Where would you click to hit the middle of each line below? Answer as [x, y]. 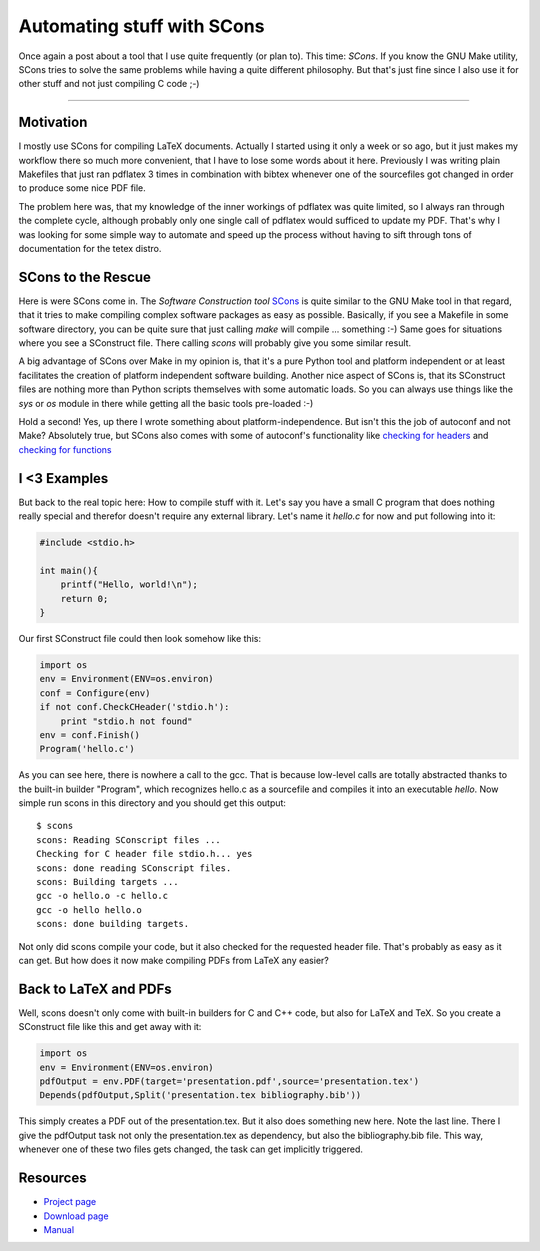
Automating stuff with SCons [141, 26]
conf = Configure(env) [95, 693]
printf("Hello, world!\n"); [129, 584]
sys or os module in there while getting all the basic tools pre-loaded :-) [166, 403]
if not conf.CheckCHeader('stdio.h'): [134, 707]
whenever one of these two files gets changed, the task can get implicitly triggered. [191, 1149]
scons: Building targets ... [107, 882]
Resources [52, 1178]
